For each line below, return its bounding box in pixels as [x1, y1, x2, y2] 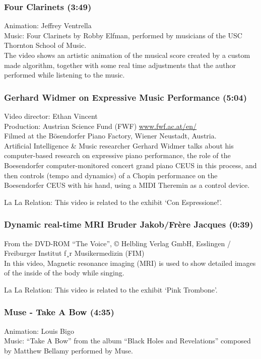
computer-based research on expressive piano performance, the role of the [4, 150, 231, 161]
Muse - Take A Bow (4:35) [4, 306, 114, 318]
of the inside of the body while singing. [4, 267, 124, 278]
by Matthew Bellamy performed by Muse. [4, 345, 133, 355]
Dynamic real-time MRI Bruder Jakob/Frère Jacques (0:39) [4, 218, 253, 231]
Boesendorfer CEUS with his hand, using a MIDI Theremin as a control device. [4, 180, 250, 190]
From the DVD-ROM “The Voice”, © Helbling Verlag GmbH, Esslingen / [4, 238, 231, 248]
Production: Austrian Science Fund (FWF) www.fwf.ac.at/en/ [4, 120, 197, 131]
